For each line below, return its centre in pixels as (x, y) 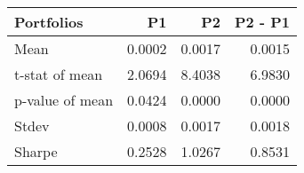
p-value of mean (64, 100)
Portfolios (49, 22)
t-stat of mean (59, 74)
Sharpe (36, 151)
